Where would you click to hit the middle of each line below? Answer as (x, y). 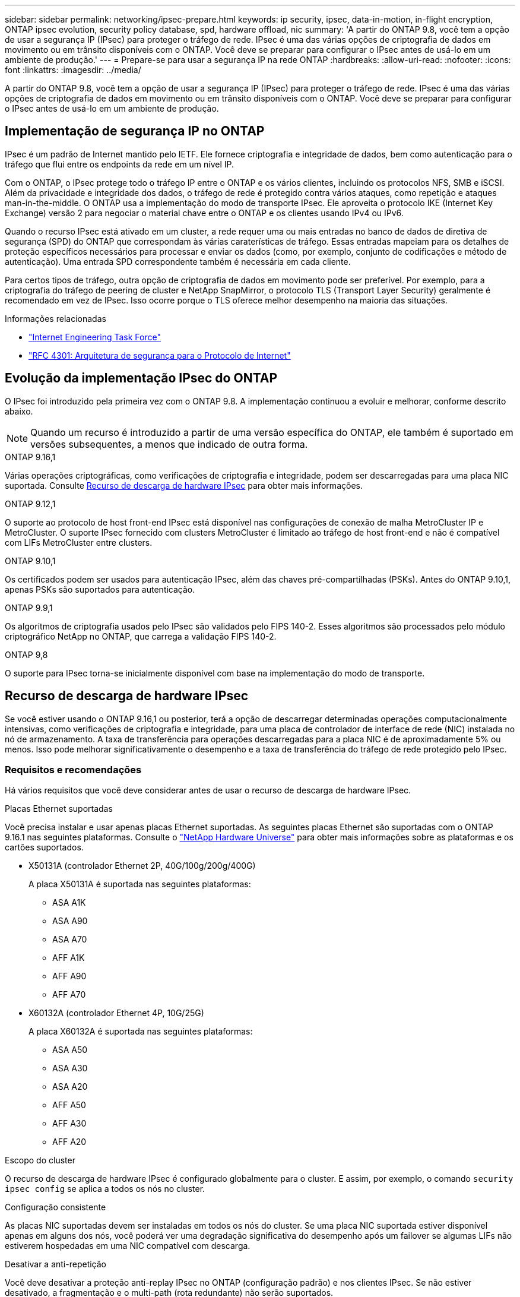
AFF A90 (69, 976)
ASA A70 (70, 939)
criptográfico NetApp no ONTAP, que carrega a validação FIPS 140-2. (141, 636)
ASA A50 (70, 1050)
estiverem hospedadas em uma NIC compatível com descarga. (128, 1246)
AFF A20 (69, 1142)
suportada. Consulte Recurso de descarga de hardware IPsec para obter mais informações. (184, 485)
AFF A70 (69, 995)
